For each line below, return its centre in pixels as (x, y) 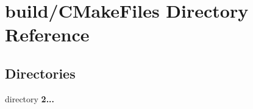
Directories (40, 73)
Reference (47, 34)
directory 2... (30, 98)
